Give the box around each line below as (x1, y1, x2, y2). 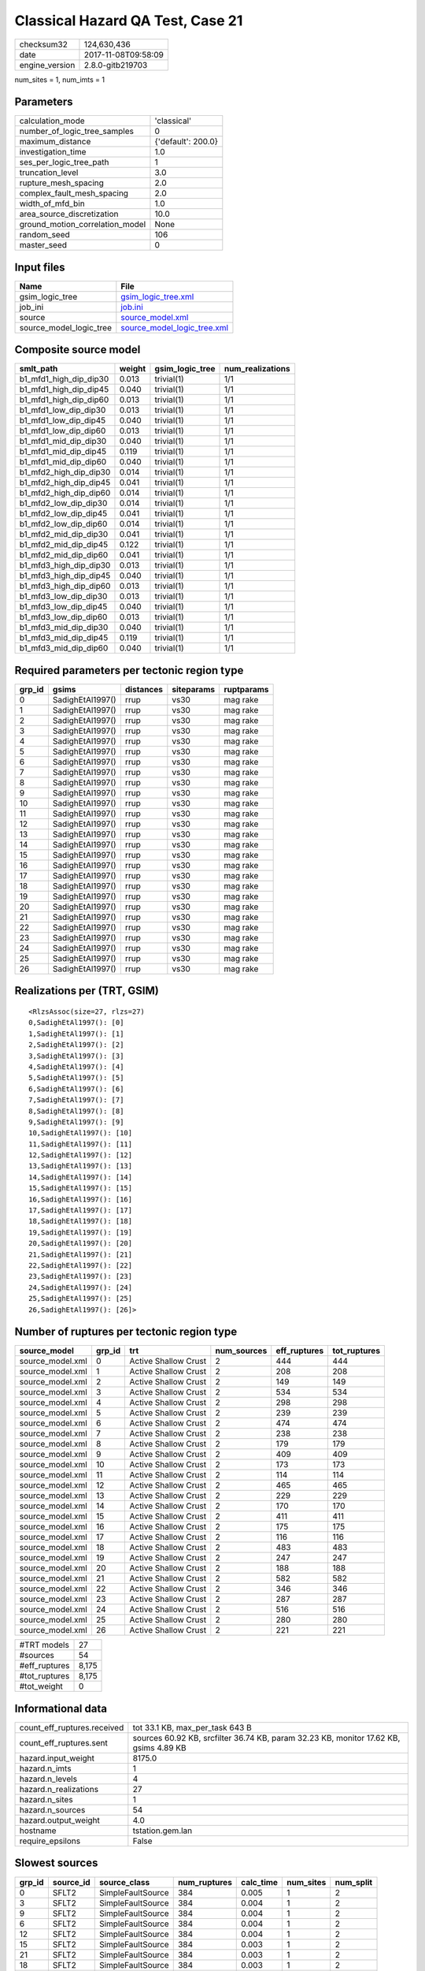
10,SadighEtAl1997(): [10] (28, 1128, 133, 1138)
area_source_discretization (19, 209, 119, 220)
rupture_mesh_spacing (19, 177, 104, 188)
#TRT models (19, 1640, 70, 1651)
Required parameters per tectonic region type (14, 663, 244, 677)
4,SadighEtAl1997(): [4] (28, 1062, 124, 1071)
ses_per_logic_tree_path (19, 157, 109, 168)
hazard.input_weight (19, 1753, 94, 1764)
